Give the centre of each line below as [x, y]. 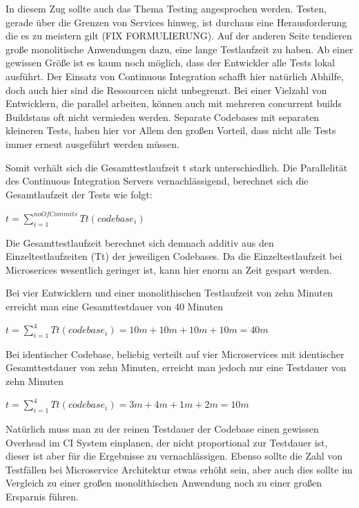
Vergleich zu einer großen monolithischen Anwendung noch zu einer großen [164, 483]
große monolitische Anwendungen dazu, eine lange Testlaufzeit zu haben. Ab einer [179, 49]
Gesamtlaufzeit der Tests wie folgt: [79, 194]
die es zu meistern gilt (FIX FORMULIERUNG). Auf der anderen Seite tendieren [179, 36]
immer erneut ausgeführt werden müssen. [93, 143]
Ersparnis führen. [42, 496]
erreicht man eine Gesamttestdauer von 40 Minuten [114, 306]
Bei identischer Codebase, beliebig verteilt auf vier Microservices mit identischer [175, 354]
